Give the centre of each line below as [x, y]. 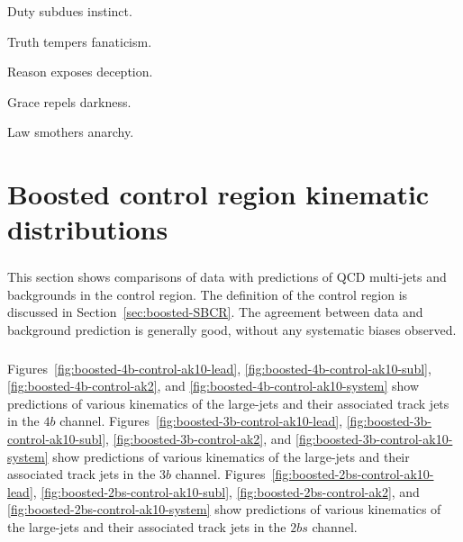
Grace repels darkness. [69, 101]
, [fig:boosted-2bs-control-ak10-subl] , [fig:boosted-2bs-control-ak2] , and [226, 491]
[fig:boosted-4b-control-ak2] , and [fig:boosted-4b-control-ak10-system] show [213, 386]
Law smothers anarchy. [71, 132]
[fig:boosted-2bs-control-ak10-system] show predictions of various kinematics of [224, 509]
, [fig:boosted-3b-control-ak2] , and [199, 439]
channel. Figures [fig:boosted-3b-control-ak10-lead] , [201, 421]
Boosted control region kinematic [218, 194]
